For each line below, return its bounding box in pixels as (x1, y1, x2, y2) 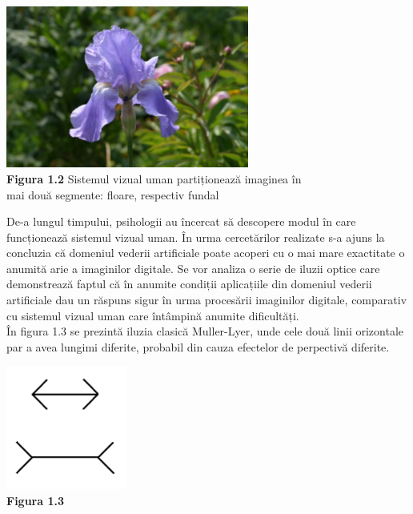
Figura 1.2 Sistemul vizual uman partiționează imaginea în (6, 170, 302, 187)
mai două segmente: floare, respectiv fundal (6, 186, 219, 203)
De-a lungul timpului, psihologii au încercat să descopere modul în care (6, 213, 356, 230)
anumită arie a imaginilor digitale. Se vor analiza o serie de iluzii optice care (6, 259, 380, 276)
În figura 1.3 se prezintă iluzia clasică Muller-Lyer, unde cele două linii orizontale (6, 323, 403, 339)
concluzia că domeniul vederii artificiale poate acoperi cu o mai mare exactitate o (6, 244, 405, 261)
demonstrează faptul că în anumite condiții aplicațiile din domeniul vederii (6, 275, 372, 292)
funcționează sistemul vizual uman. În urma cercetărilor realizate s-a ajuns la (6, 228, 385, 245)
